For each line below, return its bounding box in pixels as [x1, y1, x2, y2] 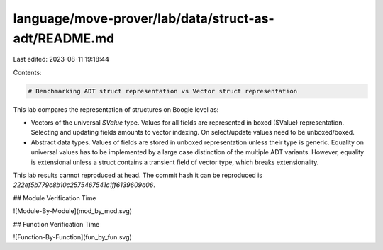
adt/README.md [13, 30, 115, 46]
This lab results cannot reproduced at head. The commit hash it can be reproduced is [13, 171, 262, 180]
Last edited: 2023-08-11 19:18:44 [13, 55, 110, 64]
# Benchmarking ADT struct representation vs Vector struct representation [28, 87, 298, 95]
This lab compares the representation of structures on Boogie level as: [13, 105, 219, 113]
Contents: [13, 68, 42, 76]
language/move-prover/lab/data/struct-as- [13, 11, 274, 26]
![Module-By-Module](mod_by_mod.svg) [13, 207, 133, 215]
